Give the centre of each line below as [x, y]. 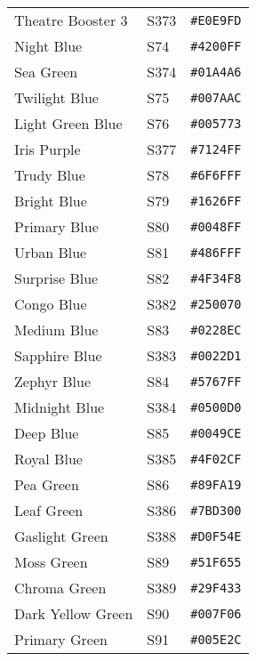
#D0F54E [216, 536]
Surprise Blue [56, 278]
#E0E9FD [216, 20]
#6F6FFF [216, 175]
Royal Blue [48, 459]
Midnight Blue [60, 407]
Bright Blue [51, 201]
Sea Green [46, 72]
